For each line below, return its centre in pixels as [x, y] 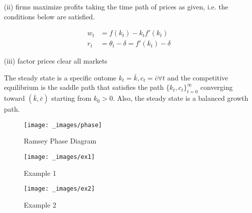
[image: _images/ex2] [60, 189]
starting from [71, 98]
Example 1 [40, 173]
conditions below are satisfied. [50, 16]
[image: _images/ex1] [60, 157]
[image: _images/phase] [63, 125]
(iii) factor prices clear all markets [56, 61]
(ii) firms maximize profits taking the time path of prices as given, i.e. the [116, 6]
